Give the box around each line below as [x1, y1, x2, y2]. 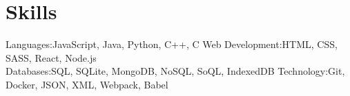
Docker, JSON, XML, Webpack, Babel [6, 77, 168, 91]
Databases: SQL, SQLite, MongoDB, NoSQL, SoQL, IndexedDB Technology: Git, [6, 64, 345, 78]
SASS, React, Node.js [6, 50, 97, 64]
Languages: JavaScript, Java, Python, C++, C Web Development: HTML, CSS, [6, 37, 338, 51]
